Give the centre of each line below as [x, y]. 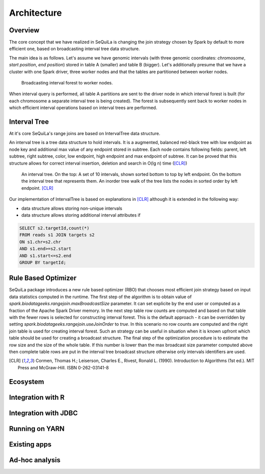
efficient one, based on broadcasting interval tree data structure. [74, 49]
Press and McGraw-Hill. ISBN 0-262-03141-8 [63, 367]
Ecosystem [26, 381]
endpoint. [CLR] [37, 188]
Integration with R [37, 397]
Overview [24, 30]
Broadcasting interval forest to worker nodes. [67, 83]
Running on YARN [37, 429]
